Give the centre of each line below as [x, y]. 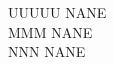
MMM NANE [50, 31]
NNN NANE [47, 51]
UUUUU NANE [57, 12]
